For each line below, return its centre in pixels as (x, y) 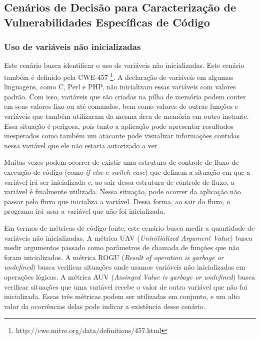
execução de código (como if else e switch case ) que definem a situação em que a (127, 171)
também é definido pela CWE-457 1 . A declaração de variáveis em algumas (119, 76)
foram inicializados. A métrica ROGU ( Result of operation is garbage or (114, 257)
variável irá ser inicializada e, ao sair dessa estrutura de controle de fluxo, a (119, 181)
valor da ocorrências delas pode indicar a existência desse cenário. (105, 306)
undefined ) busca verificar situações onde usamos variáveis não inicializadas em (125, 267)
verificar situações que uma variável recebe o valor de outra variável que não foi (126, 286)
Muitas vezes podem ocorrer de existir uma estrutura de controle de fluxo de (121, 162)
